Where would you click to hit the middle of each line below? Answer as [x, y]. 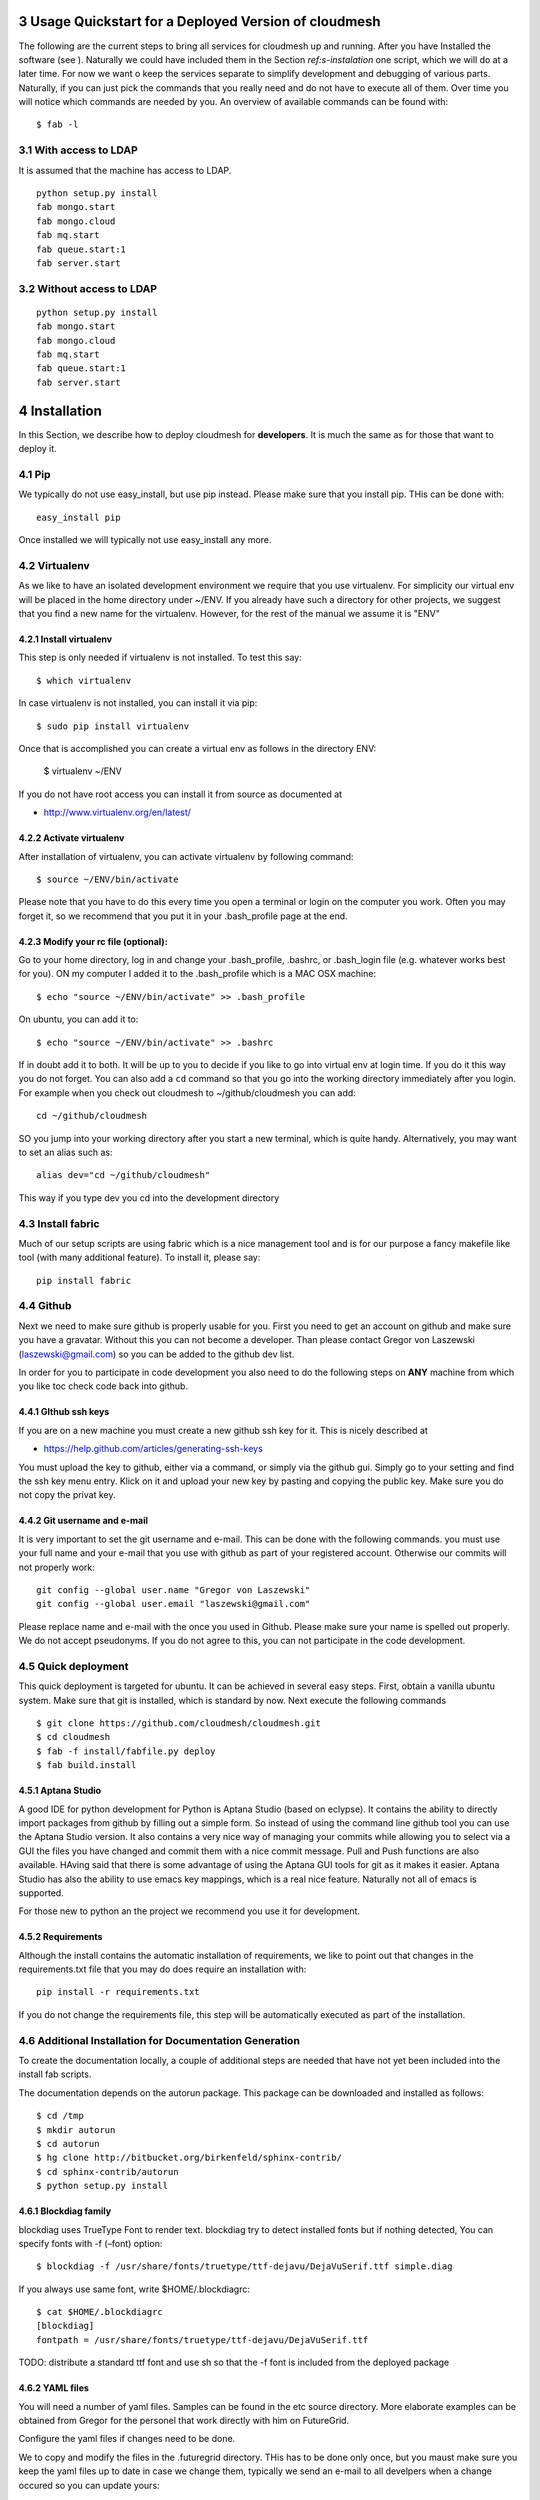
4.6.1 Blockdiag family [65, 2211]
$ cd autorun [68, 2143]
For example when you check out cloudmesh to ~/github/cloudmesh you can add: [187, 1092]
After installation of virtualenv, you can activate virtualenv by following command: [186, 856]
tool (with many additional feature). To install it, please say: [139, 1257]
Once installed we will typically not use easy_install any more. [145, 540]
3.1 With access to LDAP [78, 150]
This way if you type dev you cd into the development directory [149, 1197]
